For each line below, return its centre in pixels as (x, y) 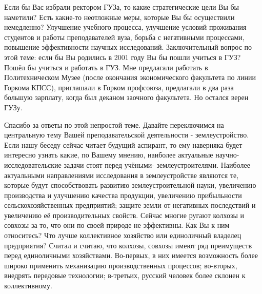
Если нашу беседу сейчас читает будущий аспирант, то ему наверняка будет (123, 144)
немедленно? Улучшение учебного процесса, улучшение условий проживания (125, 27)
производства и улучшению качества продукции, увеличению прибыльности (123, 195)
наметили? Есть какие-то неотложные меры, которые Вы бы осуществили (119, 17)
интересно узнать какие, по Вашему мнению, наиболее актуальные (109, 155)
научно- (227, 155)
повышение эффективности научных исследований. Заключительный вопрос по (128, 47)
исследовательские (33, 164)
